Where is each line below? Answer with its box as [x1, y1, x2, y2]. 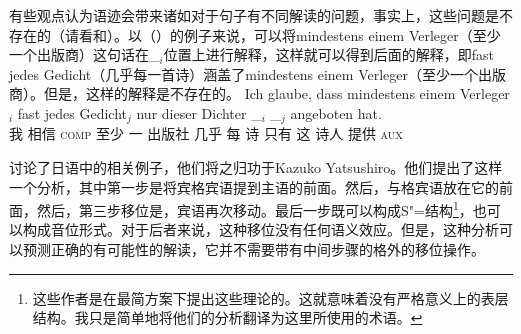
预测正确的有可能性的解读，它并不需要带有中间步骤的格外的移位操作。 [22, 239, 485, 260]
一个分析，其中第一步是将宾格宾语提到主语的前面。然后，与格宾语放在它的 [9, 176, 499, 197]
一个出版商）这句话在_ [9, 44, 160, 65]
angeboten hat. [290, 102, 382, 123]
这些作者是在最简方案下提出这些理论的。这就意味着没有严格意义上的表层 [32, 287, 509, 308]
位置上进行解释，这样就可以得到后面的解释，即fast [163, 44, 494, 65]
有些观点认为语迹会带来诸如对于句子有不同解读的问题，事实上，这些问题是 [9, 5, 499, 25]
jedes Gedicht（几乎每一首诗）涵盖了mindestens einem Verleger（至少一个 [9, 63, 478, 84]
